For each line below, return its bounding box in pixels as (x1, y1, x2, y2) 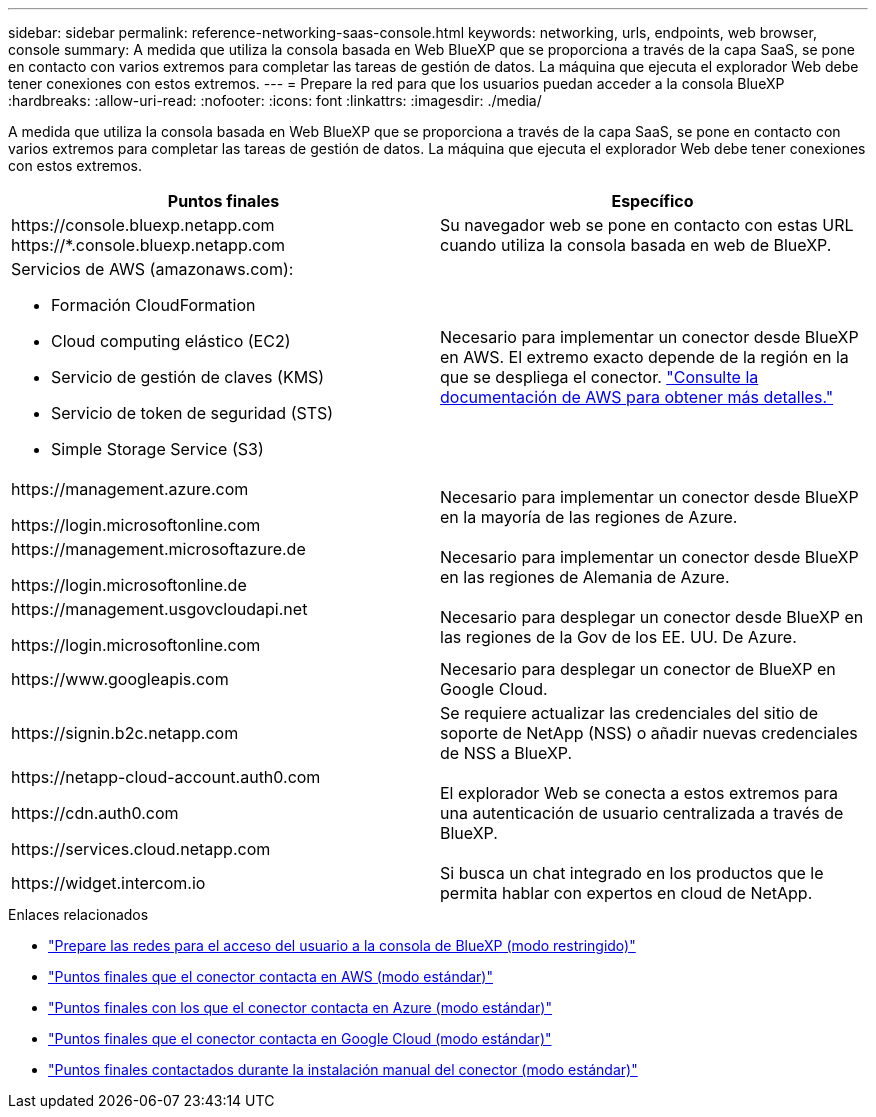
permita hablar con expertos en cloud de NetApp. (440, 883, 813, 903)
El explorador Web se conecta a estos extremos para (440, 783, 838, 803)
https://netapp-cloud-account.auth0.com (11, 767, 321, 787)
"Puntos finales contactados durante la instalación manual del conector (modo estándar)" (48, 1061, 638, 1078)
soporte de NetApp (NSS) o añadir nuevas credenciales (440, 723, 858, 743)
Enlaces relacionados (8, 906, 149, 923)
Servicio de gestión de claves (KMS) (51, 367, 325, 387)
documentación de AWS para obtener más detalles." (440, 387, 834, 407)
